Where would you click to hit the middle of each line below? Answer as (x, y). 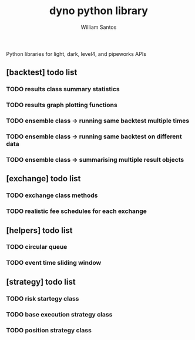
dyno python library (99, 11)
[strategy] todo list (41, 281)
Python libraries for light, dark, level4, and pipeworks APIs (76, 54)
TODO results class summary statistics (63, 89)
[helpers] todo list (39, 230)
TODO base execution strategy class (59, 314)
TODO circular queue (37, 247)
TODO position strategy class (49, 330)
